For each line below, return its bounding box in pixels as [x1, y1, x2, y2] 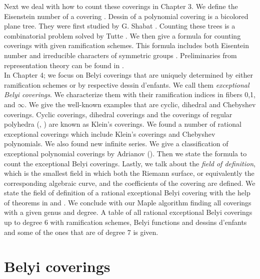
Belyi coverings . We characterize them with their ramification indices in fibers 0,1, [4, 89, 256, 100]
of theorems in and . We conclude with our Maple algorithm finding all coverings [4, 197, 251, 207]
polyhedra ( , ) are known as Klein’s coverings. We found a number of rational [4, 119, 241, 129]
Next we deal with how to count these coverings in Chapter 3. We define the [4, 1, 238, 11]
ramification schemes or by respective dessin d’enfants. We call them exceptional [4, 79, 249, 90]
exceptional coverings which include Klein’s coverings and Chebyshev [4, 128, 215, 139]
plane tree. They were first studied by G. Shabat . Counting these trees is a [4, 21, 235, 31]
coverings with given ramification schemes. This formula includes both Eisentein [4, 40, 249, 51]
